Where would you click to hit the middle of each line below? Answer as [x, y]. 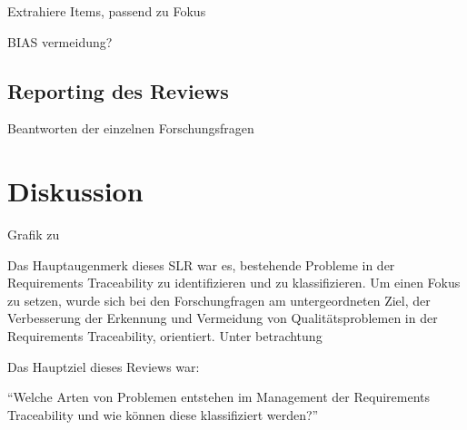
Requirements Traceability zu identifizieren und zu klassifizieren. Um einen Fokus [234, 283]
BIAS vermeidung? [60, 41]
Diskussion [75, 191]
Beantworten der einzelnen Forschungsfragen [131, 128]
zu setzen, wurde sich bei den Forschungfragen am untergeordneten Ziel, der [219, 300]
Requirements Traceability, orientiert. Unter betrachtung [165, 336]
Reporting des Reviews [118, 90]
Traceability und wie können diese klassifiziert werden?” [163, 414]
